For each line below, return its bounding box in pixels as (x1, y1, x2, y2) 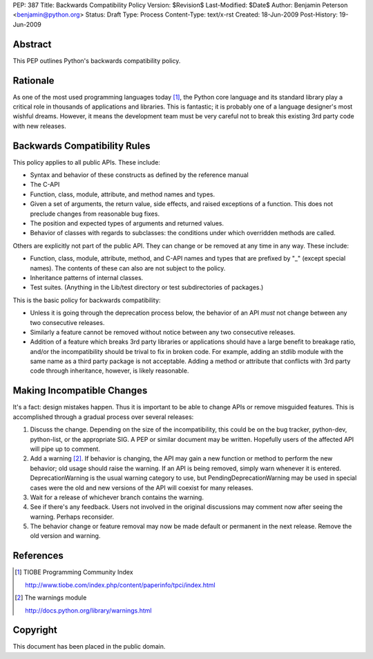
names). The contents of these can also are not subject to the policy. (30, 263, 226, 272)
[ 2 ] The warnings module (15, 593, 87, 602)
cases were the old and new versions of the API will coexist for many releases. (30, 483, 254, 492)
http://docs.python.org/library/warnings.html (25, 606, 152, 615)
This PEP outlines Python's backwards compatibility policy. (12, 56, 181, 65)
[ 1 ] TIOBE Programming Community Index (15, 568, 134, 577)
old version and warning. (30, 532, 101, 540)
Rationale (12, 75, 55, 86)
